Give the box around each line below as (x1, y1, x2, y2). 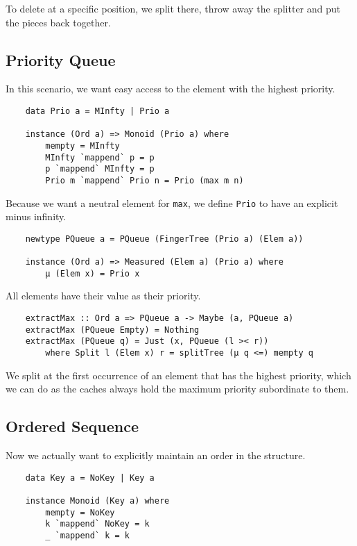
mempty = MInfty (45, 140, 120, 151)
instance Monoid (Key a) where (25, 495, 170, 506)
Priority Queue (6, 49, 116, 70)
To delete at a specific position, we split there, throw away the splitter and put (6, 1, 341, 15)
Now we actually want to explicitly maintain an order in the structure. (6, 448, 306, 463)
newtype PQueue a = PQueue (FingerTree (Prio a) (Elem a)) (25, 233, 304, 244)
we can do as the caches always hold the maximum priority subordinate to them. (6, 381, 349, 396)
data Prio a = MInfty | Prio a (25, 106, 170, 116)
